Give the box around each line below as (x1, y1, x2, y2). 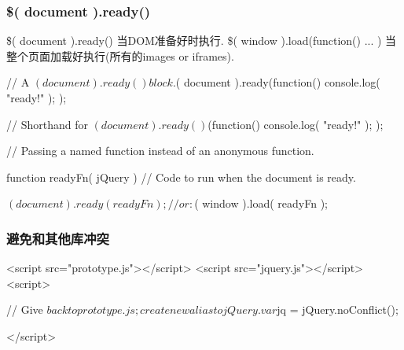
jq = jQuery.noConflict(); (277, 301, 398, 318)
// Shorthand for (6, 116, 88, 132)
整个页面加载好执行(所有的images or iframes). (6, 47, 234, 64)
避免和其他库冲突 (6, 228, 109, 248)
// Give (6, 301, 43, 318)
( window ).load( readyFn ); (194, 195, 328, 212)
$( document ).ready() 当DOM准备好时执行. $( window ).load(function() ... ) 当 (6, 32, 397, 49)
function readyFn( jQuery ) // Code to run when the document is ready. (6, 168, 356, 185)
